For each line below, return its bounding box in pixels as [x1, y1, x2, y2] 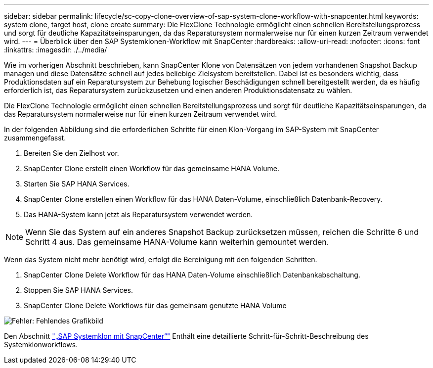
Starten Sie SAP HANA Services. [24, 180, 130, 188]
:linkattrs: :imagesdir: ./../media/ [4, 46, 107, 54]
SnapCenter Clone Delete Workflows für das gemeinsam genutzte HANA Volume [24, 301, 287, 310]
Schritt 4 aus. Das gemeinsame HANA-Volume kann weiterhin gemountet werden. [25, 237, 329, 247]
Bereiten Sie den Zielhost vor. [24, 149, 119, 157]
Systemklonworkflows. [4, 340, 78, 349]
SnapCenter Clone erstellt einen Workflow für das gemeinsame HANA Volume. [24, 164, 279, 173]
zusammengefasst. [4, 134, 66, 142]
